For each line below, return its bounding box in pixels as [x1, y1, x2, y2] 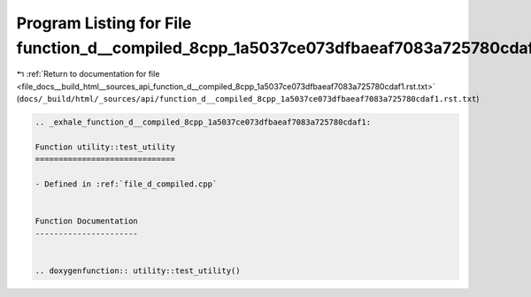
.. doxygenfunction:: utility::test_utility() [35, 265, 241, 276]
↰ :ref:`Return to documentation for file [16, 69, 160, 80]
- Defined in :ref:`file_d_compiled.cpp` [35, 179, 218, 189]
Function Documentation [35, 217, 139, 226]
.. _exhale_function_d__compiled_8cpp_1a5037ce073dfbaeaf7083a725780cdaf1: [35, 118, 372, 127]
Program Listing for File [16, 13, 192, 33]
